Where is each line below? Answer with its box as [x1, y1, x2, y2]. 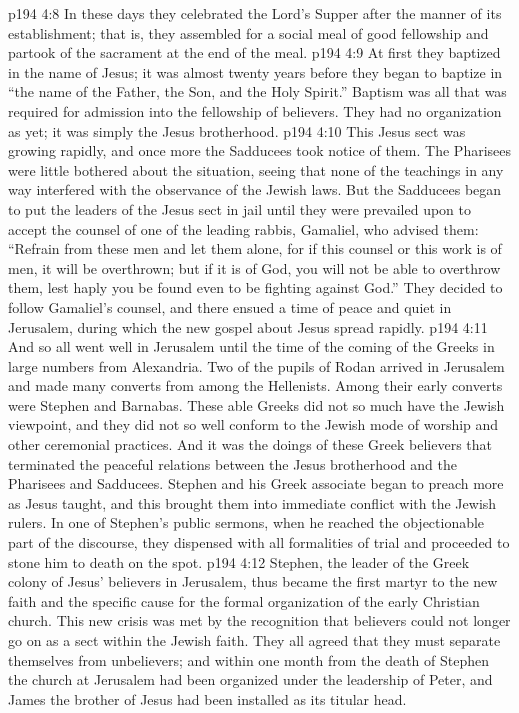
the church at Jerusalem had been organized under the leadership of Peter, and [8, 669, 493, 690]
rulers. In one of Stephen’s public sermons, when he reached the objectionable [8, 512, 485, 533]
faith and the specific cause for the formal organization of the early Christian [8, 590, 480, 611]
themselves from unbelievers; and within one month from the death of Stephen [8, 649, 490, 670]
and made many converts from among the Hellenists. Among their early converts [8, 375, 503, 396]
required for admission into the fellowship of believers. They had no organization [8, 100, 502, 121]
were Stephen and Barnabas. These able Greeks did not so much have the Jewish [8, 394, 505, 415]
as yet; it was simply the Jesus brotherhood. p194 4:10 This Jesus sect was [8, 120, 466, 141]
